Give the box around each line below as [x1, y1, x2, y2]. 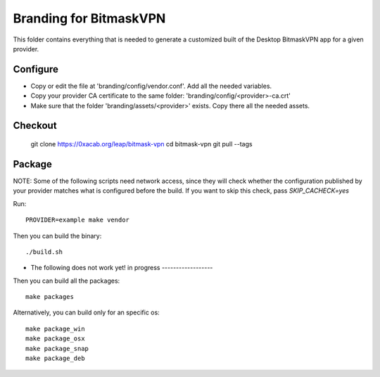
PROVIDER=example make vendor [25, 216, 130, 224]
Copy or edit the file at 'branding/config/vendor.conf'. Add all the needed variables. [30, 82, 272, 90]
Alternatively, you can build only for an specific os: [13, 308, 160, 317]
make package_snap [25, 345, 89, 352]
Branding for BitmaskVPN [13, 11, 166, 26]
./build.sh [25, 248, 63, 256]
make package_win [25, 324, 85, 333]
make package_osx [25, 335, 85, 343]
